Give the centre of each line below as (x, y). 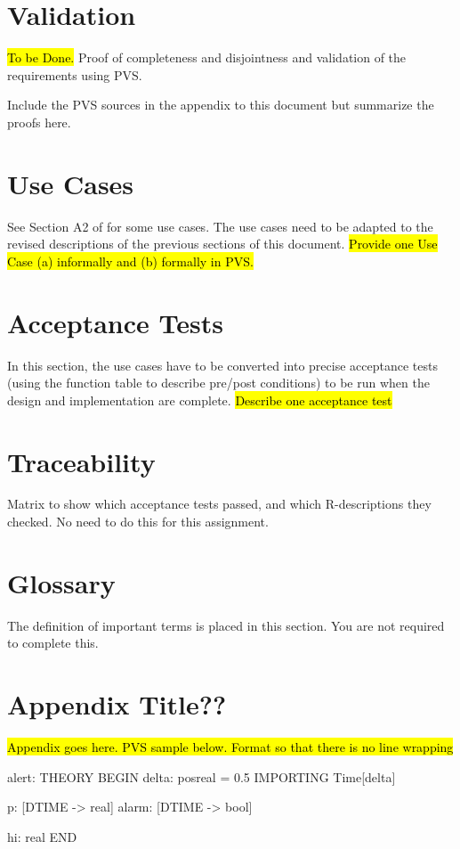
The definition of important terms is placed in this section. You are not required (226, 625)
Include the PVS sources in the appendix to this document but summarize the (221, 105)
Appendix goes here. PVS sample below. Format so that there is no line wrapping (230, 747)
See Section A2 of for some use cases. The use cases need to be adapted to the (220, 226)
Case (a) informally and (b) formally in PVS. (130, 261)
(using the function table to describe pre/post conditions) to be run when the (218, 383)
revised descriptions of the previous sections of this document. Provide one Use (222, 244)
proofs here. (39, 122)
